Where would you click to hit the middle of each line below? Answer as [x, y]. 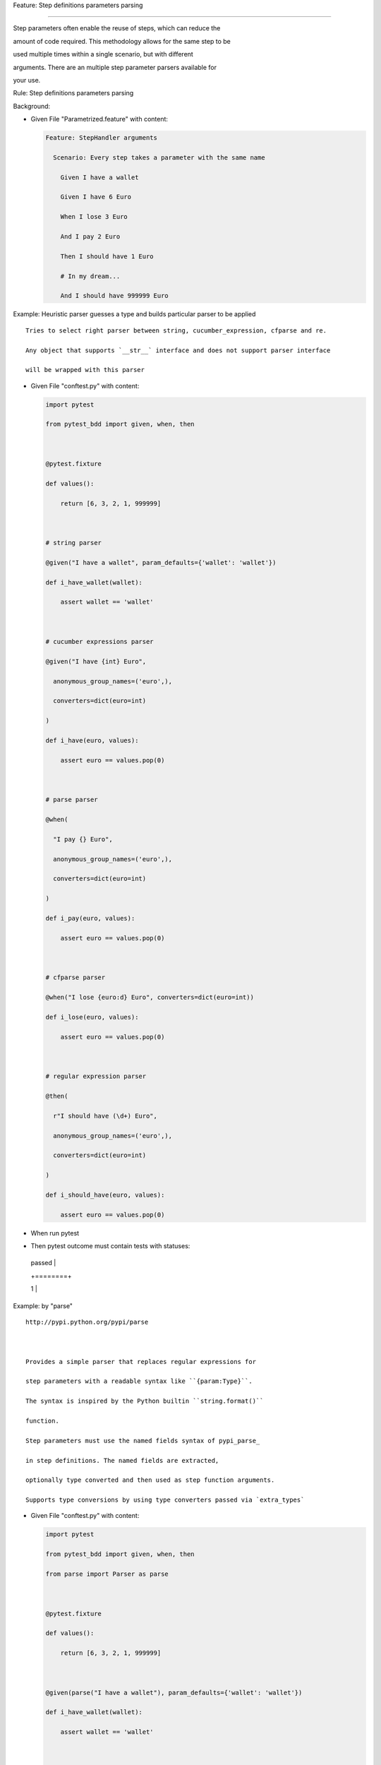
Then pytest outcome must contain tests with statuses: [110, 1246]
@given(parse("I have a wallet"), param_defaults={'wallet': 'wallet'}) [174, 1692]
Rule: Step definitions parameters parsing [73, 93]
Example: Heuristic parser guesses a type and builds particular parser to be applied [134, 314]
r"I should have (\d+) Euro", [105, 1116]
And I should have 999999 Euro [114, 296]
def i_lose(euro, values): [92, 1017]
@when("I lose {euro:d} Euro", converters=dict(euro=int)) [150, 998]
